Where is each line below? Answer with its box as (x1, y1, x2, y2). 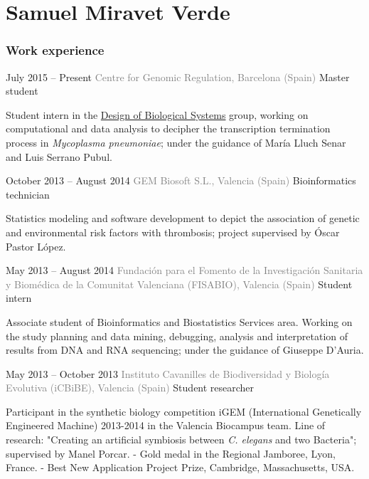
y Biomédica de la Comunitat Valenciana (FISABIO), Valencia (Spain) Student (6, 276, 353, 291)
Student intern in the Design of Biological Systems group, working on (6, 107, 309, 122)
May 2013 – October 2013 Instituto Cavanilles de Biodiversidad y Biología (6, 366, 330, 381)
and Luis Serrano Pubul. (6, 149, 112, 164)
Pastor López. (6, 238, 66, 253)
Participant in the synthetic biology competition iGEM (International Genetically (6, 404, 362, 419)
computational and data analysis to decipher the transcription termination (6, 121, 331, 136)
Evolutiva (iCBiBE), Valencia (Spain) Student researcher (6, 380, 255, 395)
